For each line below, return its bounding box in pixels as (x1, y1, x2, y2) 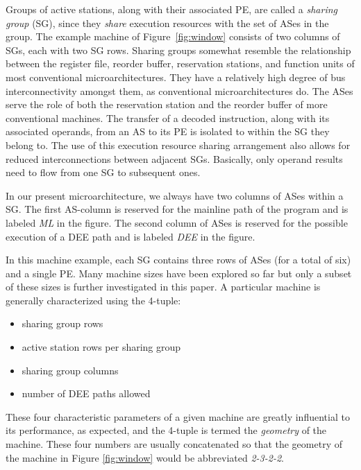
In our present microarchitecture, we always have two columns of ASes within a (6, 188, 344, 202)
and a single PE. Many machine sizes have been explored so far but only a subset (6, 266, 352, 280)
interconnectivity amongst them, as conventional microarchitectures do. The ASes (6, 83, 353, 98)
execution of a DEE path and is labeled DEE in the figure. (6, 229, 255, 243)
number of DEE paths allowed (22, 386, 151, 401)
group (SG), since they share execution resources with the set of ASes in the (6, 15, 329, 30)
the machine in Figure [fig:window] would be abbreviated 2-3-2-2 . (6, 450, 284, 464)
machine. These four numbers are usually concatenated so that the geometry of (6, 437, 342, 451)
